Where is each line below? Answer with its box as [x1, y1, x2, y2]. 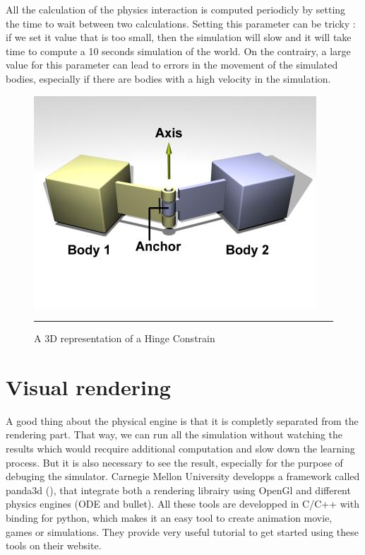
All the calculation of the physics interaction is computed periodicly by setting [6, 2, 346, 16]
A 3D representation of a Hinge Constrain [34, 331, 215, 346]
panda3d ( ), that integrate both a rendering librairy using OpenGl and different [6, 482, 351, 497]
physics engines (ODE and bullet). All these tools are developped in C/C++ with [6, 496, 359, 511]
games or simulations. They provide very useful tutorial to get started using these [6, 524, 359, 539]
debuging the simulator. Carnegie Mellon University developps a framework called [6, 469, 360, 484]
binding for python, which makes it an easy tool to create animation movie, [6, 510, 333, 525]
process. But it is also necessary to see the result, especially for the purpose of [6, 455, 343, 469]
